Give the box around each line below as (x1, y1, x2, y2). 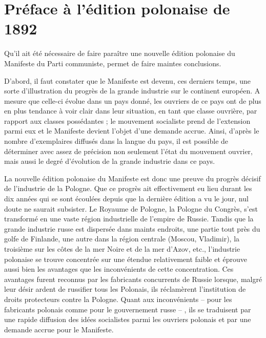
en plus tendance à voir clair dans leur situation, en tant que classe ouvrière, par (4, 105, 257, 116)
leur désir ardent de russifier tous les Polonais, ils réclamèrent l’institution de (4, 284, 246, 294)
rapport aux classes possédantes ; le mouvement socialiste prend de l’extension (4, 115, 251, 126)
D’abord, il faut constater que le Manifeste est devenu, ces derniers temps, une (4, 75, 251, 86)
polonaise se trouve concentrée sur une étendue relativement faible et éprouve (4, 253, 248, 264)
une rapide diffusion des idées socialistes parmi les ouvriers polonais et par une (4, 314, 251, 325)
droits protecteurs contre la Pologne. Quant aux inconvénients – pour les (4, 293, 232, 304)
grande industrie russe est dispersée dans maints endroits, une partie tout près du (4, 223, 260, 234)
